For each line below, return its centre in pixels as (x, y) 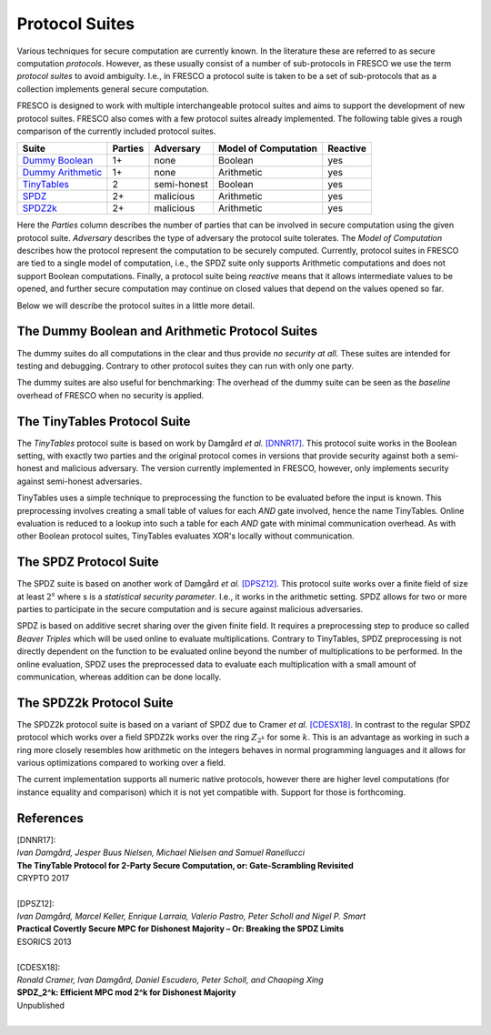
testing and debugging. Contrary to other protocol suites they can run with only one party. (185, 366)
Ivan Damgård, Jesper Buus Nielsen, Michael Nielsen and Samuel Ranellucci (160, 853)
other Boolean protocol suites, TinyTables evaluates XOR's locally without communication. (185, 536)
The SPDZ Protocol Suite (88, 563)
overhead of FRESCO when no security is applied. (110, 395)
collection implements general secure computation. (113, 89)
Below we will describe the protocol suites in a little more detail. (135, 306)
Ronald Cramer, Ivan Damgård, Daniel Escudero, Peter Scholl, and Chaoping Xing (170, 980)
